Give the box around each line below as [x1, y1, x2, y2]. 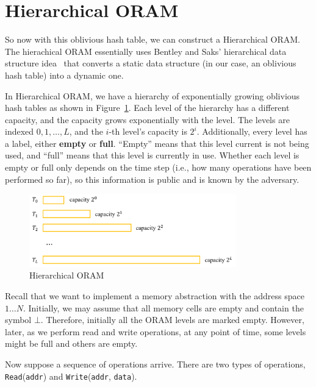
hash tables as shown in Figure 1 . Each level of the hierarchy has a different [5, 101, 290, 114]
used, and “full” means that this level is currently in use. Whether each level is [5, 149, 300, 162]
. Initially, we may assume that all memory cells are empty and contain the [23, 301, 304, 314]
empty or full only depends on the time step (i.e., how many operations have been [5, 161, 312, 174]
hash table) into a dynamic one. [5, 68, 124, 81]
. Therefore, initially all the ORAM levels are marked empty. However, [40, 313, 304, 326]
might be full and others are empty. [5, 337, 138, 350]
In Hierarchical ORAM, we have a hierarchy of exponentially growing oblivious [5, 89, 300, 102]
